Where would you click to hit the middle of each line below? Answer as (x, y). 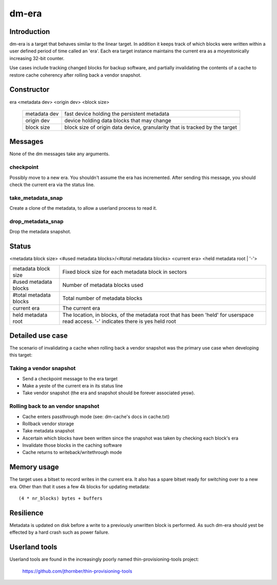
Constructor (29, 90)
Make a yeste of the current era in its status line (73, 386)
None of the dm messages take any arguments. (60, 154)
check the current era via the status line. (52, 185)
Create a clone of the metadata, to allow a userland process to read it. (83, 208)
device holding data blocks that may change (118, 120)
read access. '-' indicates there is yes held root (119, 321)
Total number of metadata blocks (102, 298)
